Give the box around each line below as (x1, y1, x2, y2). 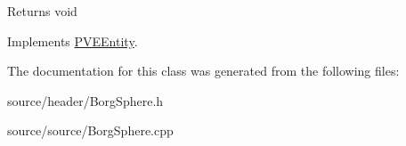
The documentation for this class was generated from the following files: (7, 61, 400, 80)
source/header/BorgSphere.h (7, 91, 164, 109)
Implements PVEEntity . (7, 31, 138, 50)
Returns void (7, 2, 77, 20)
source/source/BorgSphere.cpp (7, 121, 174, 140)
